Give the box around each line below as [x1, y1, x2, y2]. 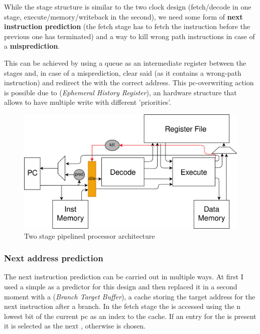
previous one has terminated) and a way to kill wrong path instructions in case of [4, 31, 255, 41]
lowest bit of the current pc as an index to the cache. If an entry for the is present [4, 310, 256, 321]
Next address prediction [4, 252, 103, 264]
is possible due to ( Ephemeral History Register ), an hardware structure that [4, 87, 237, 97]
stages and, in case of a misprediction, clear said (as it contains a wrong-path [4, 67, 241, 78]
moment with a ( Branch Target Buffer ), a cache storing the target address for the [4, 291, 255, 301]
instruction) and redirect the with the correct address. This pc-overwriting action [4, 77, 254, 88]
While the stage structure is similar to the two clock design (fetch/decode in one [4, 2, 251, 12]
